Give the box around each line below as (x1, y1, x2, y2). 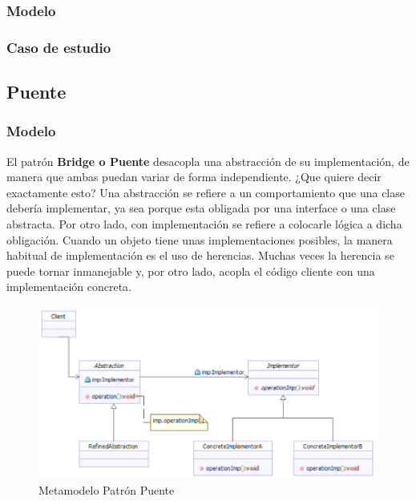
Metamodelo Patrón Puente (38, 481, 175, 498)
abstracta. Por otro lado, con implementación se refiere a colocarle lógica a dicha (6, 216, 402, 232)
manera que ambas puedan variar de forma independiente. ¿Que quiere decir (6, 168, 382, 185)
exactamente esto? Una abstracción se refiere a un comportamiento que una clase (6, 184, 405, 200)
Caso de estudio (6, 37, 111, 57)
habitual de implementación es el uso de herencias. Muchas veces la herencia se (6, 247, 394, 264)
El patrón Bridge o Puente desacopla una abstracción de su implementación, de (6, 152, 410, 169)
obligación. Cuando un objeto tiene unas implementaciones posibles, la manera (6, 231, 393, 248)
